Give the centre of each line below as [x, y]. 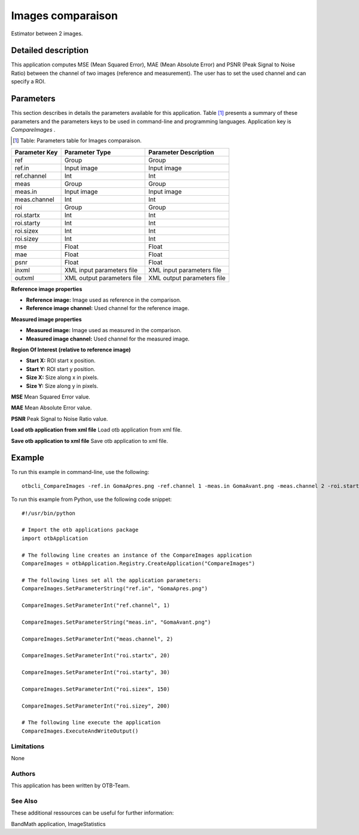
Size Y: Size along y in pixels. [62, 385]
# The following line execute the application [91, 722]
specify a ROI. [28, 81]
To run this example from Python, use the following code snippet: [92, 499]
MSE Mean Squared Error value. [51, 397]
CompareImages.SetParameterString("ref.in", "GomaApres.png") [115, 589]
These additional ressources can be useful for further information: [92, 813]
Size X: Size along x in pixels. [62, 378]
